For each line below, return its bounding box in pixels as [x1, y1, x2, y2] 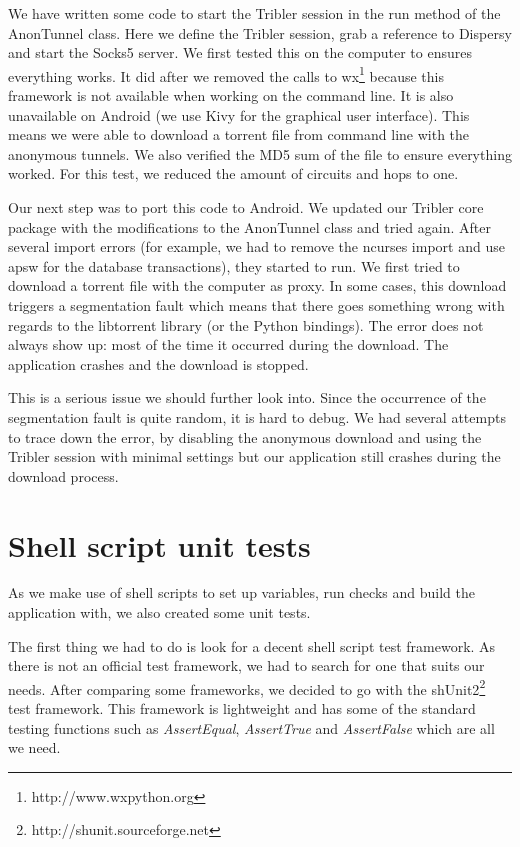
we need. [8, 737, 61, 758]
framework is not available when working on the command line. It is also [8, 85, 454, 106]
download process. [8, 465, 119, 486]
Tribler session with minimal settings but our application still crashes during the [8, 446, 501, 467]
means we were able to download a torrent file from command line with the [8, 124, 470, 145]
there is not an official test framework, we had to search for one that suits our [8, 655, 485, 676]
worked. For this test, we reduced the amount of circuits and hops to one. [8, 163, 459, 184]
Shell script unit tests [8, 524, 311, 565]
